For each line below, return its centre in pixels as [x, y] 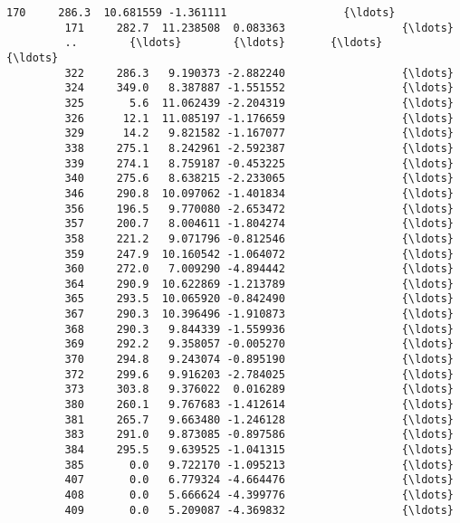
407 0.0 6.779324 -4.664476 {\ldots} [259, 480]
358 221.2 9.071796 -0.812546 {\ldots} [259, 238]
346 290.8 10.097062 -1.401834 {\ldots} [259, 193]
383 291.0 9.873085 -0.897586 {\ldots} [259, 435]
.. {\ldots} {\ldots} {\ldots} [224, 43]
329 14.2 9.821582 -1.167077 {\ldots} [259, 133]
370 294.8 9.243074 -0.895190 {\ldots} [259, 360]
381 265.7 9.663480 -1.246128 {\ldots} [259, 419]
